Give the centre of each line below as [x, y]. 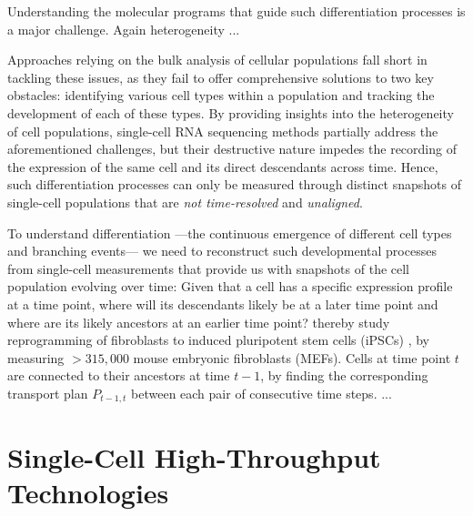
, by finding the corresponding [344, 375]
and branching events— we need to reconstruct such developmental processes [222, 251]
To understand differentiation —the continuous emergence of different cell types [230, 233]
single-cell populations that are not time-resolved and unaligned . [185, 202]
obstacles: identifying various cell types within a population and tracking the [221, 95]
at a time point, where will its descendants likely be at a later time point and [223, 304]
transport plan [48, 393]
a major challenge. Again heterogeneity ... [124, 29]
